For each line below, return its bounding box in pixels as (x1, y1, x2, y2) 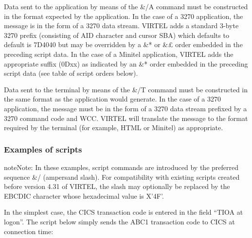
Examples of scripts (4, 143, 82, 155)
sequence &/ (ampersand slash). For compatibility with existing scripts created (4, 171, 240, 182)
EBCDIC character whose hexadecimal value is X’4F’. (4, 190, 164, 201)
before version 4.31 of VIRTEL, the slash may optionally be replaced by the (4, 181, 230, 191)
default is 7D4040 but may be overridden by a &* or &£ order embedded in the (4, 39, 243, 50)
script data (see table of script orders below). (4, 68, 138, 78)
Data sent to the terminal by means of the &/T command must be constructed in (4, 84, 248, 94)
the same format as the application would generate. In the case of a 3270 (4, 94, 221, 104)
